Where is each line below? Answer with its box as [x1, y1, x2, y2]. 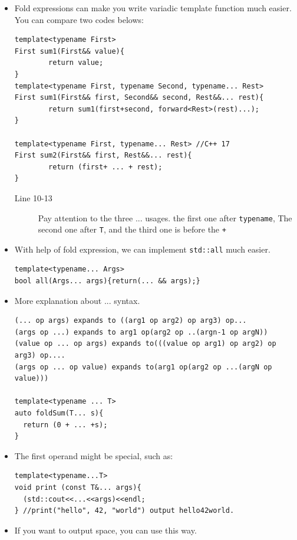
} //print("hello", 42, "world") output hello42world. [14, 506, 235, 515]
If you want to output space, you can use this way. [14, 523, 197, 536]
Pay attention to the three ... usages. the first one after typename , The [38, 211, 292, 224]
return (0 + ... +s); [23, 420, 108, 429]
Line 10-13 [14, 191, 52, 204]
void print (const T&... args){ [14, 483, 141, 492]
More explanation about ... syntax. [14, 294, 140, 306]
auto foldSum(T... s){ [14, 409, 104, 417]
